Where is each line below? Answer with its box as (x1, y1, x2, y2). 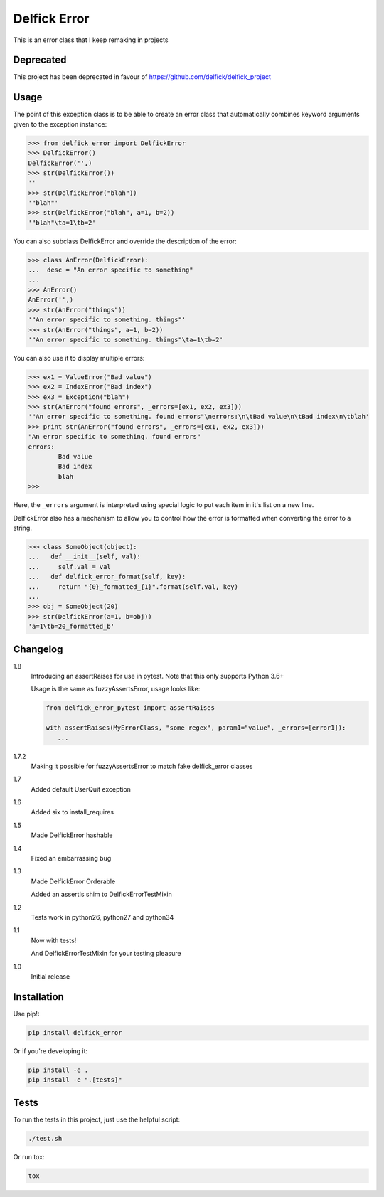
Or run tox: (13, 1152, 45, 1161)
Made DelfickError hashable (31, 831, 113, 839)
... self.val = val (28, 563, 112, 570)
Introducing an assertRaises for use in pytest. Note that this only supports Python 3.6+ (31, 671, 284, 680)
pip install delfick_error (28, 1028, 122, 1036)
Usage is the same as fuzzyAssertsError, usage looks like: (31, 685, 201, 693)
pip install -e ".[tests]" (28, 1076, 122, 1084)
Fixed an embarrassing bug (31, 854, 112, 863)
